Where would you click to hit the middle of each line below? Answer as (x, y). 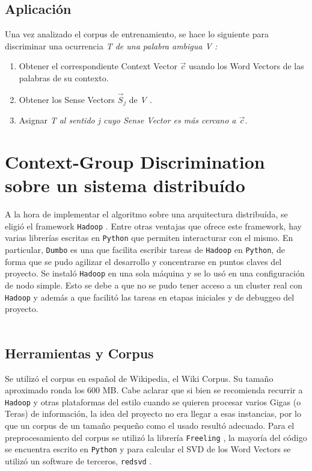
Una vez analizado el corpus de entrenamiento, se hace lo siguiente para (137, 34)
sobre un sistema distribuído (125, 185)
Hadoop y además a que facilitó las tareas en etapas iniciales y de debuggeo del (150, 297)
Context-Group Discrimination (135, 162)
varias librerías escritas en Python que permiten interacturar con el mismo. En (149, 238)
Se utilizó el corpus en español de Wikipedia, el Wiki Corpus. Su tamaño (139, 378)
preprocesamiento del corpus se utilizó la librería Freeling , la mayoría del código (156, 437)
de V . (141, 99)
